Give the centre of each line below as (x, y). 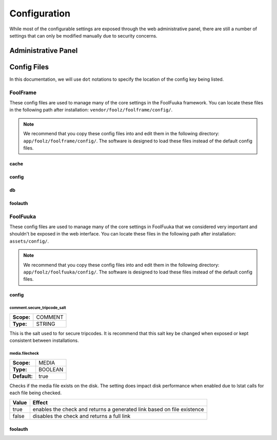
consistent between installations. (44, 341)
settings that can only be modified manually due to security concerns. (83, 35)
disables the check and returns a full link (82, 416)
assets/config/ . (29, 241)
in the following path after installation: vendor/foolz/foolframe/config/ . (91, 110)
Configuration (40, 13)
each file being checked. (35, 393)
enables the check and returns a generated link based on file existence (118, 410)
